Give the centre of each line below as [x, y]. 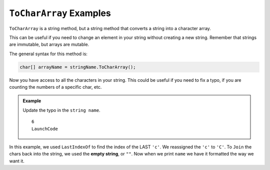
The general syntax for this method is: [48, 54]
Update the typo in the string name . [61, 110]
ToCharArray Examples [60, 13]
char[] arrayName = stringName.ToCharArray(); [78, 67]
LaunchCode [45, 129]
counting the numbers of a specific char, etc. [55, 87]
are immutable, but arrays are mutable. [49, 45]
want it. [17, 161]
